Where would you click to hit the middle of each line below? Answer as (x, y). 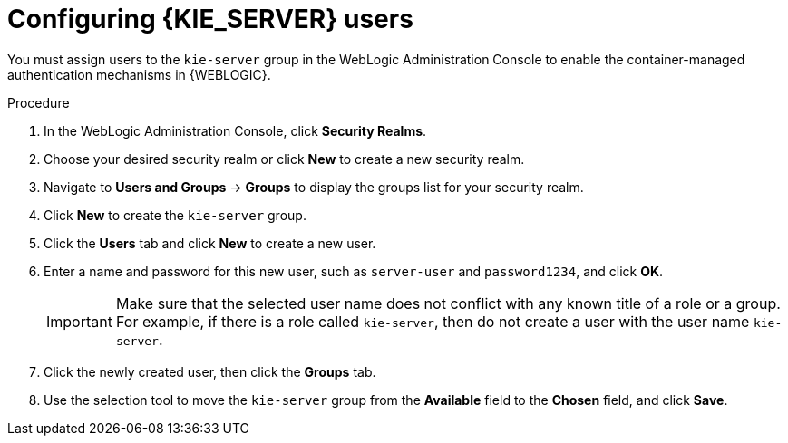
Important (79, 321)
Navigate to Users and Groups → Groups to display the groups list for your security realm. (314, 187)
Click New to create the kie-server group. (175, 215)
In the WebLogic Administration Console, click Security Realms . (235, 130)
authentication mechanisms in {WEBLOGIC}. (139, 74)
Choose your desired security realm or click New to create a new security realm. (284, 159)
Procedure (39, 102)
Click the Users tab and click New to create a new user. (210, 243)
